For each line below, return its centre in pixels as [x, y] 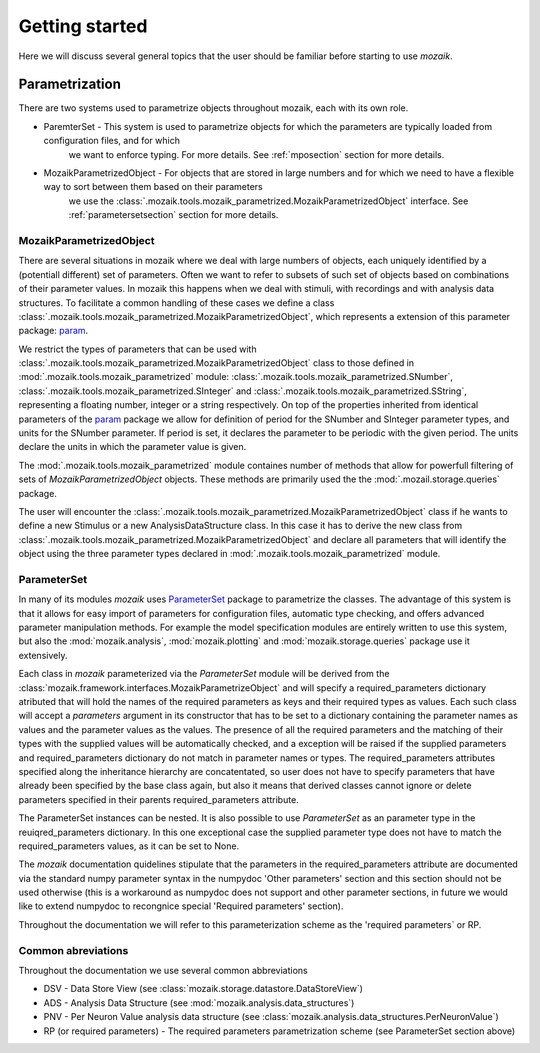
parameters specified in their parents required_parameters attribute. [158, 799]
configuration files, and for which [111, 141]
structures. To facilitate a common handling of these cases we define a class [176, 302]
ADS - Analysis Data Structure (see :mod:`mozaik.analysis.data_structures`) [199, 1002]
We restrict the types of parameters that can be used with [137, 349]
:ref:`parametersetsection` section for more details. [173, 215]
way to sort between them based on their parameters [153, 187]
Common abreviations [73, 950]
